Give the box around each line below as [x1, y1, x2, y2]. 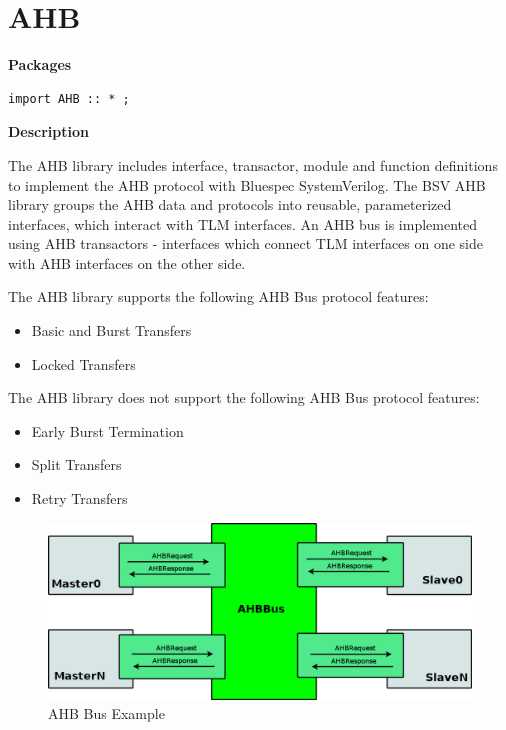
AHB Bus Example [48, 703, 165, 724]
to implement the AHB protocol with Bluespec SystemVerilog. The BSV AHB [8, 174, 486, 195]
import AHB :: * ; [8, 91, 130, 106]
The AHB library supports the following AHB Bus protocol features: [8, 286, 429, 307]
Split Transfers [31, 454, 122, 475]
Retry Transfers [31, 488, 128, 509]
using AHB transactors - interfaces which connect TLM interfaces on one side [8, 233, 484, 254]
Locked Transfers [31, 353, 136, 374]
